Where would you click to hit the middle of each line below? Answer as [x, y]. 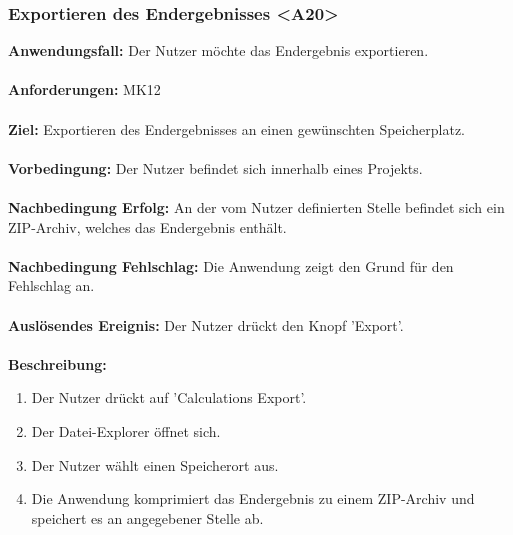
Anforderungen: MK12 [84, 89]
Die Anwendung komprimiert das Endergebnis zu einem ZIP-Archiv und [253, 498]
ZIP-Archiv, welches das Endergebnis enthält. [147, 226]
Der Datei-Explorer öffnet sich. [126, 430]
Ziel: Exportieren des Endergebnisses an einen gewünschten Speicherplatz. [237, 128]
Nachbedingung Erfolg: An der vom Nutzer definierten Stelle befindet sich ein [256, 206]
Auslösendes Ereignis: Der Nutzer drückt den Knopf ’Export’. [206, 324]
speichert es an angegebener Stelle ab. [147, 517]
